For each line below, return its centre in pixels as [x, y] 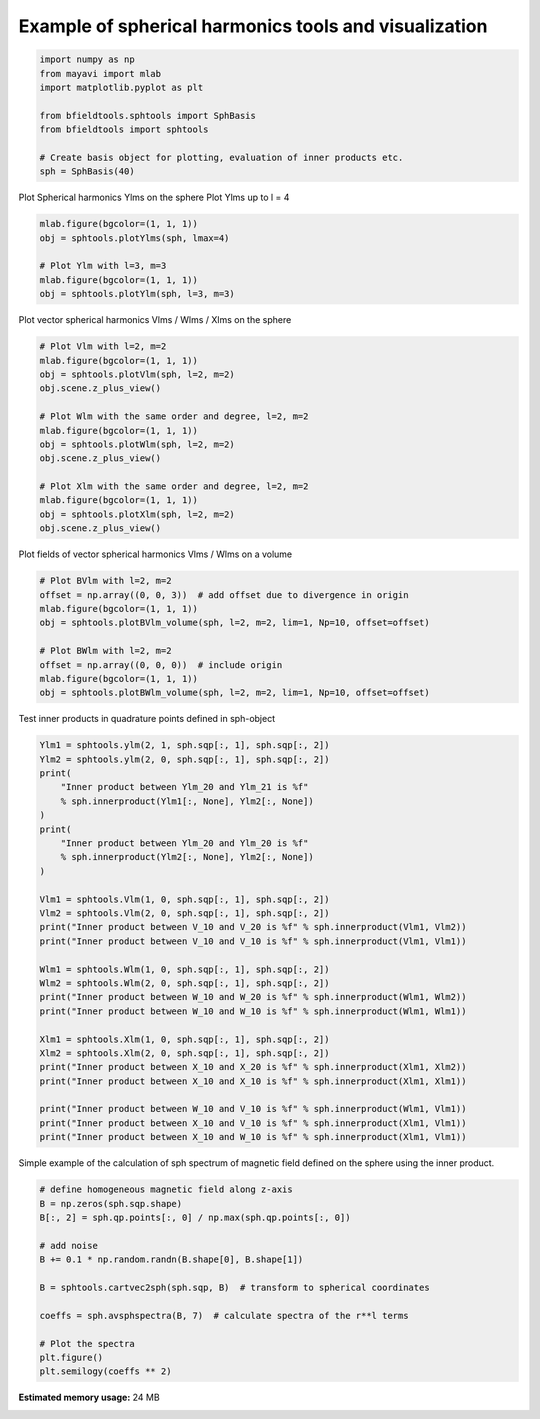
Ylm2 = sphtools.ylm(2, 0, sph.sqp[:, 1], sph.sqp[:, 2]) [184, 759]
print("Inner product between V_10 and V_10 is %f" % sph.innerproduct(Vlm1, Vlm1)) [253, 941]
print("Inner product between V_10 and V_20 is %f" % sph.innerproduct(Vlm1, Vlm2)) [253, 927]
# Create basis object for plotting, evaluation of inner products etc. [221, 157]
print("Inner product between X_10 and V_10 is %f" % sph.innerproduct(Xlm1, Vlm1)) [253, 1123]
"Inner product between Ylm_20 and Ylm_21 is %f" [184, 787]
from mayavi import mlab [100, 73]
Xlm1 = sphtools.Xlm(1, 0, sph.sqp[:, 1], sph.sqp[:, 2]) [184, 1039]
